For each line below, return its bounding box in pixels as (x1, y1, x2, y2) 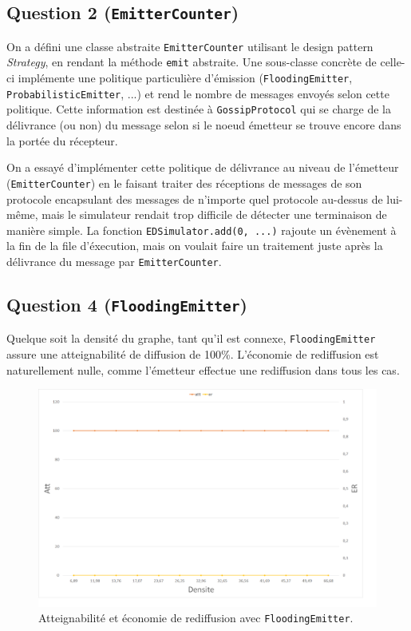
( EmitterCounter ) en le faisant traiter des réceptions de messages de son (6, 174, 362, 191)
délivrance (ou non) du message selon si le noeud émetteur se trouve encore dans (6, 117, 401, 133)
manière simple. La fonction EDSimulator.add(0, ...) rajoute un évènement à (6, 221, 397, 238)
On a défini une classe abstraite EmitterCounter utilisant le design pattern (6, 38, 373, 54)
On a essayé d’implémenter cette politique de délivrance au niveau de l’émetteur (6, 159, 399, 176)
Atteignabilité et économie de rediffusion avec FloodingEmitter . (38, 609, 354, 626)
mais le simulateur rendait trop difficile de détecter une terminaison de (41, 206, 387, 223)
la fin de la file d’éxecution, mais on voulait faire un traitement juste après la (6, 237, 383, 254)
